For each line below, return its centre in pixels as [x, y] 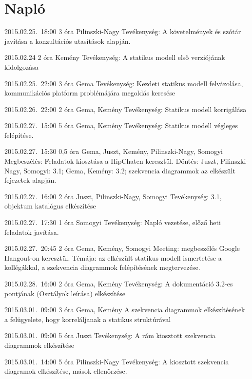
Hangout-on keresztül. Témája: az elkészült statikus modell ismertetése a [113, 257]
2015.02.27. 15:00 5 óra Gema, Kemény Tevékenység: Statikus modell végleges [121, 125]
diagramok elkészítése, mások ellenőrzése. [66, 371]
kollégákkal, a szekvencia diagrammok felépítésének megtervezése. [102, 267]
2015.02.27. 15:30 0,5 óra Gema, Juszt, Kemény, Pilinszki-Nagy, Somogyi [114, 151]
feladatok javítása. [32, 232]
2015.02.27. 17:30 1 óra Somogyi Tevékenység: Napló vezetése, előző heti [113, 222]
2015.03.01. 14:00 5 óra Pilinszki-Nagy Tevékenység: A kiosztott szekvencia [117, 361]
